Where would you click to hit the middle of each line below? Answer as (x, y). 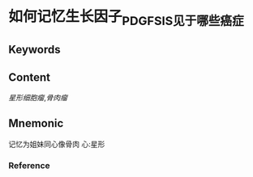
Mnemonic (36, 123)
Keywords (34, 50)
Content (30, 77)
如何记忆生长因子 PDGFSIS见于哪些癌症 (126, 18)
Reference (29, 165)
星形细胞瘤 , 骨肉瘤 (38, 97)
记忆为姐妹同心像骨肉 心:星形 (57, 144)
